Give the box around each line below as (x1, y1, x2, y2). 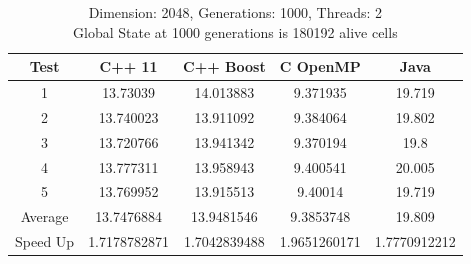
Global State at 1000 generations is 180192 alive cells (73, 21, 398, 42)
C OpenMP (279, 56, 361, 77)
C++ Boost (183, 56, 266, 77)
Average (20, 206, 69, 227)
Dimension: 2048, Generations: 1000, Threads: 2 (88, 2, 383, 22)
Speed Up (15, 231, 75, 252)
